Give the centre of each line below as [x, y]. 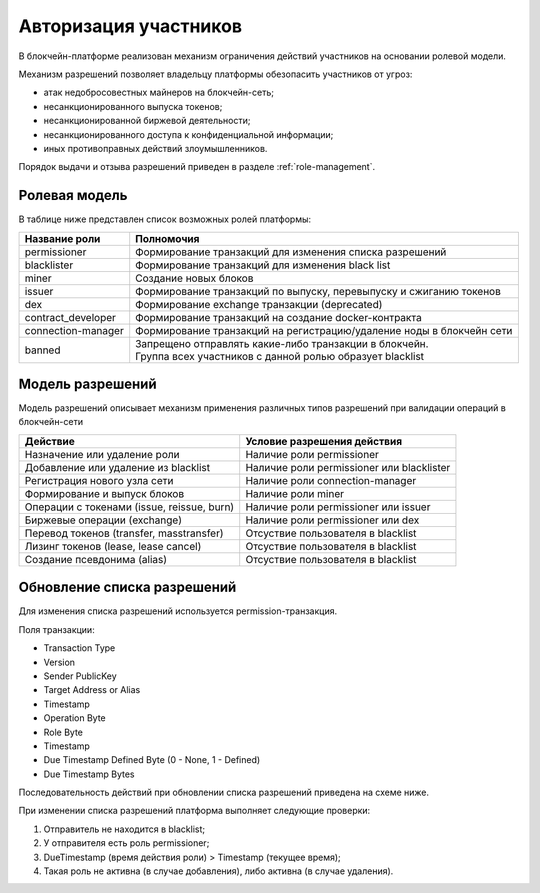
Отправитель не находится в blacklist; [124, 829]
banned [42, 350]
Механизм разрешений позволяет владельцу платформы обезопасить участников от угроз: [215, 74]
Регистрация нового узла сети [99, 480]
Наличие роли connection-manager [331, 480]
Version [59, 662]
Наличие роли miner [295, 493]
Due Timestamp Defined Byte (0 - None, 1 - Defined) [152, 760]
